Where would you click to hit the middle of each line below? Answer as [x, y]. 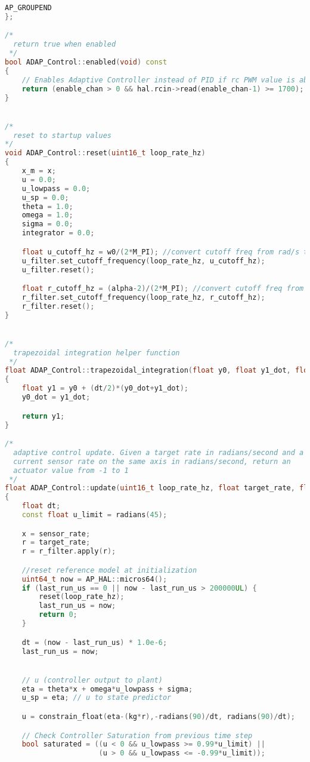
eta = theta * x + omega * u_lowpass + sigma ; [107, 689]
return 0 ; [58, 615]
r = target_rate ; [56, 543]
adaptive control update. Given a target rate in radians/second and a [159, 452]
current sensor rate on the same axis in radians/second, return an [152, 461]
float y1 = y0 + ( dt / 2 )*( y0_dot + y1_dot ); [105, 388]
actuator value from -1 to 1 [71, 470]
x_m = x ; [39, 171]
